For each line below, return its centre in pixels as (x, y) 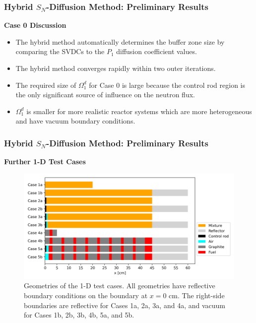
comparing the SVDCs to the (60, 51)
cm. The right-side (197, 295)
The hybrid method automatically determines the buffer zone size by (120, 41)
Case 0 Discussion (35, 25)
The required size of (46, 85)
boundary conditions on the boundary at (86, 295)
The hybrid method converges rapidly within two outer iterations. (116, 68)
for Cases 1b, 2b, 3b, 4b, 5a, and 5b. (79, 315)
